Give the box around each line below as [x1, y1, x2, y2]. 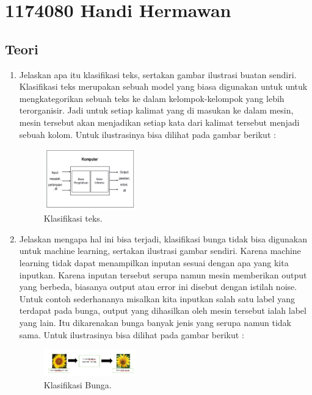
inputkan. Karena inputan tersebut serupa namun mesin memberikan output [19, 268, 307, 281]
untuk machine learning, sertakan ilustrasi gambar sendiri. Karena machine [19, 244, 301, 257]
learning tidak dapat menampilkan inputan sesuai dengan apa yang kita [19, 256, 289, 269]
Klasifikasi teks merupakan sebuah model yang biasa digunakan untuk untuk [19, 80, 308, 93]
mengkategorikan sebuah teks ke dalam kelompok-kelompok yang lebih [19, 92, 285, 104]
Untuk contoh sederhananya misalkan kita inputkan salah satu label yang [19, 292, 295, 305]
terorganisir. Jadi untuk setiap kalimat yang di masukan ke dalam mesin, [19, 104, 294, 117]
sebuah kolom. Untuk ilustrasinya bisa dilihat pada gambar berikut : [19, 128, 276, 140]
